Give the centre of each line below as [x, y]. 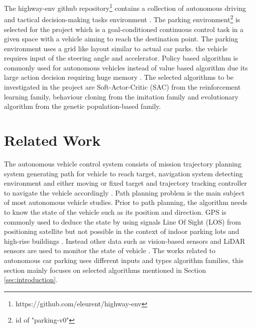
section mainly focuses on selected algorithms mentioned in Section [105, 270]
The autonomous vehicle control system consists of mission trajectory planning [123, 163]
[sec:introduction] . [31, 279]
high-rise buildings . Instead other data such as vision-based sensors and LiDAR [125, 241]
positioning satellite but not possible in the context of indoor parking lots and [122, 231]
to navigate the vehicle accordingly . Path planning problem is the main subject [124, 192]
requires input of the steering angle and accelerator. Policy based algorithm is [121, 58]
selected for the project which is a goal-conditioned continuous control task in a [124, 29]
